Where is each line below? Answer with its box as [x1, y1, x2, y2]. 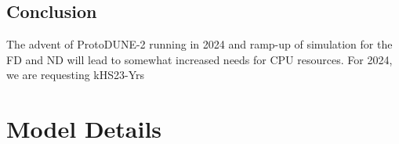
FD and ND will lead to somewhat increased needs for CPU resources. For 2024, [6, 51, 393, 67]
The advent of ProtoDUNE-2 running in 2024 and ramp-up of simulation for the [6, 36, 393, 52]
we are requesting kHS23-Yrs [6, 67, 145, 83]
